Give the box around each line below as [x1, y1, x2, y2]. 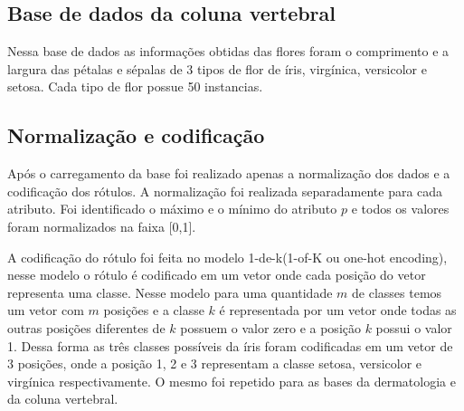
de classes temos [352, 282, 442, 301]
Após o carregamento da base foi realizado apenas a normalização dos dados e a [7, 164, 450, 183]
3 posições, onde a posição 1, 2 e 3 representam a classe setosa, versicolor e [7, 354, 422, 373]
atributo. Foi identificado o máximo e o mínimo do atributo [7, 199, 337, 218]
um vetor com [7, 301, 84, 320]
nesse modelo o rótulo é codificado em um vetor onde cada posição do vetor [7, 265, 426, 284]
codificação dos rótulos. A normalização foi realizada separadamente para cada [7, 181, 443, 200]
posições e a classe [103, 301, 204, 320]
